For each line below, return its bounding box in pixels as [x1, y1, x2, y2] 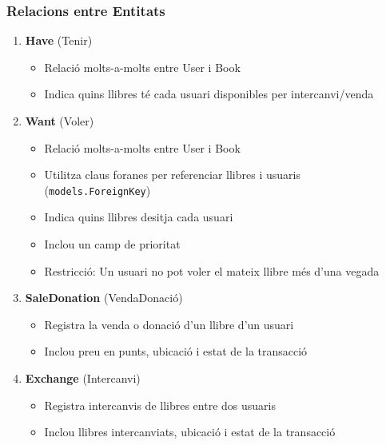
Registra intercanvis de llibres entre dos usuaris [44, 396, 276, 413]
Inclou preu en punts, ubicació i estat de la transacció [44, 343, 308, 360]
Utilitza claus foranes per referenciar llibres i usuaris [44, 166, 300, 183]
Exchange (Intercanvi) [25, 370, 141, 386]
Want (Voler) [25, 113, 94, 129]
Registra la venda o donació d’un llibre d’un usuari [44, 316, 294, 332]
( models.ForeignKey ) [44, 181, 151, 198]
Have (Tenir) [25, 32, 93, 49]
